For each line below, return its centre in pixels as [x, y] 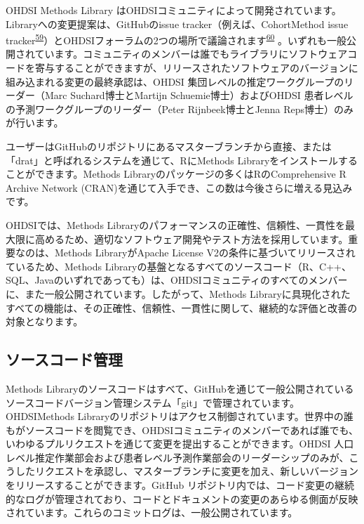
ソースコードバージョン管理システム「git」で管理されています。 [153, 402]
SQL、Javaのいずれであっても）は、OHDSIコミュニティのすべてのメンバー [177, 280]
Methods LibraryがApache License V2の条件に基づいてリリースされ [205, 253]
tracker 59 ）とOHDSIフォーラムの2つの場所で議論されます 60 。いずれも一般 [176, 39]
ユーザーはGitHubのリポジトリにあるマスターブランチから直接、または [169, 146]
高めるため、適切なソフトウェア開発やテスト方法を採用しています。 [191, 238]
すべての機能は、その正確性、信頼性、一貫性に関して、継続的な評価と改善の [182, 307]
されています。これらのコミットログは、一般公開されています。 [152, 512]
